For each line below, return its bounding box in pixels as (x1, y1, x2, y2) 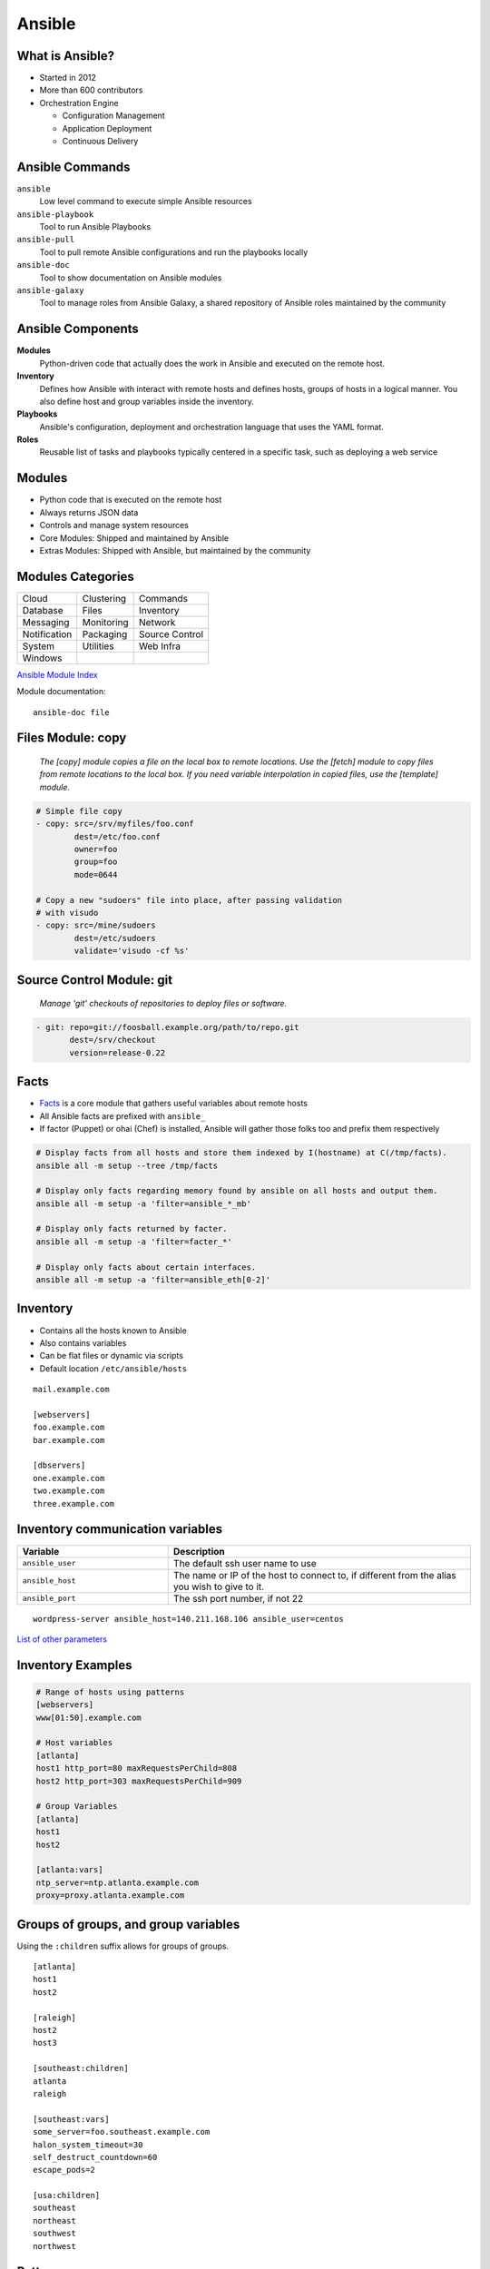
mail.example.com (33, 1384, 110, 1395)
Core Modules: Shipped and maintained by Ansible (39, 532, 230, 544)
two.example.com (33, 1486, 105, 1497)
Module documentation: (16, 686, 106, 697)
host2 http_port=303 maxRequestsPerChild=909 (35, 1775, 242, 1786)
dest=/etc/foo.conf (73, 831, 161, 841)
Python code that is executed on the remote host (39, 495, 222, 506)
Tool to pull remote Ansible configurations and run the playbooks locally (39, 246, 309, 258)
